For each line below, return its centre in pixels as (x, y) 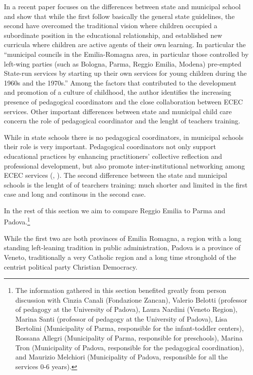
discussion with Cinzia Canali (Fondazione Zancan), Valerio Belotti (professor (131, 299)
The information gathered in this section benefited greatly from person (121, 290)
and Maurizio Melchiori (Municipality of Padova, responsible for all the (121, 357)
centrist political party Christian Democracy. (71, 266)
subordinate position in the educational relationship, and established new (113, 35)
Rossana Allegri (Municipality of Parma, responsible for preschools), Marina (129, 338)
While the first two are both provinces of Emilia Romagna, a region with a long (123, 238)
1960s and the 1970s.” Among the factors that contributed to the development (120, 82)
